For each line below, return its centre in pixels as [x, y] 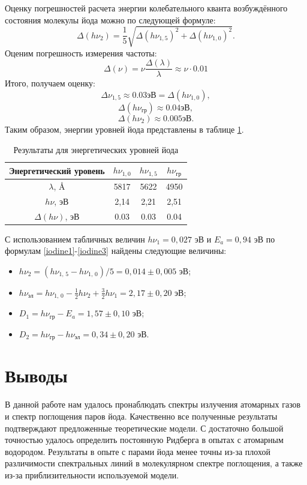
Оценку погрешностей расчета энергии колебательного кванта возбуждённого [146, 8]
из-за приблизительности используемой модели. [92, 474]
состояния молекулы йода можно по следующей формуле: [110, 20]
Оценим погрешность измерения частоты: [81, 53]
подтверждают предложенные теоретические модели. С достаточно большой [144, 428]
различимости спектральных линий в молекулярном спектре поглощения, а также [154, 463]
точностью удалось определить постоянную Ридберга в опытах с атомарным [144, 440]
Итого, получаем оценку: [50, 83]
